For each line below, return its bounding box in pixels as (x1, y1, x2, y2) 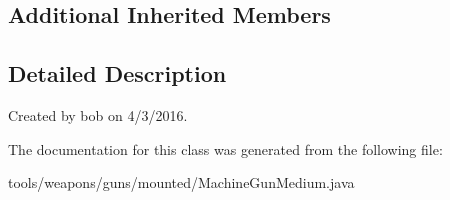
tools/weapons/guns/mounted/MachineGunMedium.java (8, 172, 355, 193)
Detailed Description (8, 58, 227, 89)
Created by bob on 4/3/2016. (8, 104, 188, 125)
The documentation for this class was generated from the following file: (8, 138, 443, 159)
